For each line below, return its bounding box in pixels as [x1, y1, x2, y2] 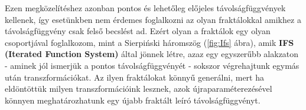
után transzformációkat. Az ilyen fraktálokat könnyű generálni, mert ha [5, 71, 264, 83]
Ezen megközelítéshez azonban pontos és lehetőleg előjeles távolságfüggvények [5, 2, 286, 14]
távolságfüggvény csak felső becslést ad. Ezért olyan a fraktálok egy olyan [5, 25, 271, 37]
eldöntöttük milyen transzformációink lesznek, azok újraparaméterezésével [5, 82, 272, 95]
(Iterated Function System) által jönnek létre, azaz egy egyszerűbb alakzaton [5, 48, 299, 60]
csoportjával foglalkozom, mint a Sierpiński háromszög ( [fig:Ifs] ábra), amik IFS [5, 36, 294, 48]
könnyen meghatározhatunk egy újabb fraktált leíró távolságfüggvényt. [5, 94, 261, 106]
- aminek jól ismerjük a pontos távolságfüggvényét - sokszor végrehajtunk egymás [5, 59, 300, 71]
